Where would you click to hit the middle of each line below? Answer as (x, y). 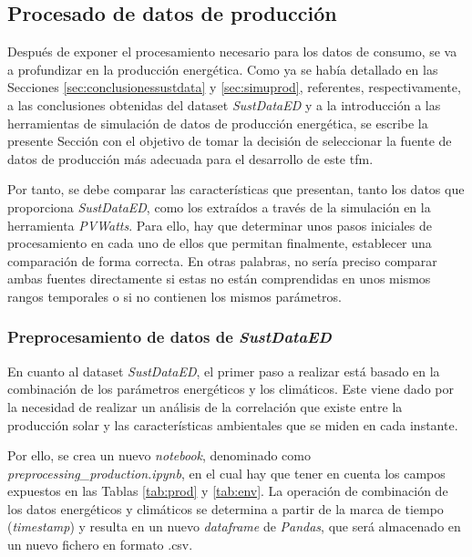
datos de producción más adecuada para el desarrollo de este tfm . (190, 158)
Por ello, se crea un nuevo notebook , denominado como (159, 455)
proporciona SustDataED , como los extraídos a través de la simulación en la (219, 206)
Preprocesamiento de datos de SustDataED (169, 337)
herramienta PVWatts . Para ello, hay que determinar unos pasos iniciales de (220, 225)
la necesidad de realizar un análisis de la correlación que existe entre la (205, 406)
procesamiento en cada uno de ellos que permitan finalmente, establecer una (220, 243)
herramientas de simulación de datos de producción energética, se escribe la (218, 123)
